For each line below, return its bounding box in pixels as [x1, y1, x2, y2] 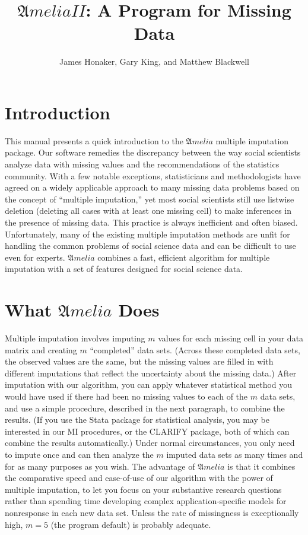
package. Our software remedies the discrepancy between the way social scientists [5, 146, 301, 159]
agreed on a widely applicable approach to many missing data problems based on [5, 181, 300, 194]
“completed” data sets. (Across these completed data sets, [90, 343, 300, 356]
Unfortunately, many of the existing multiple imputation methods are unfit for [5, 227, 290, 240]
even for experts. [5, 251, 65, 263]
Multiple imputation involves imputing [5, 332, 145, 344]
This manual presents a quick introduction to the [5, 134, 183, 147]
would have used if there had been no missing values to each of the [5, 390, 248, 403]
